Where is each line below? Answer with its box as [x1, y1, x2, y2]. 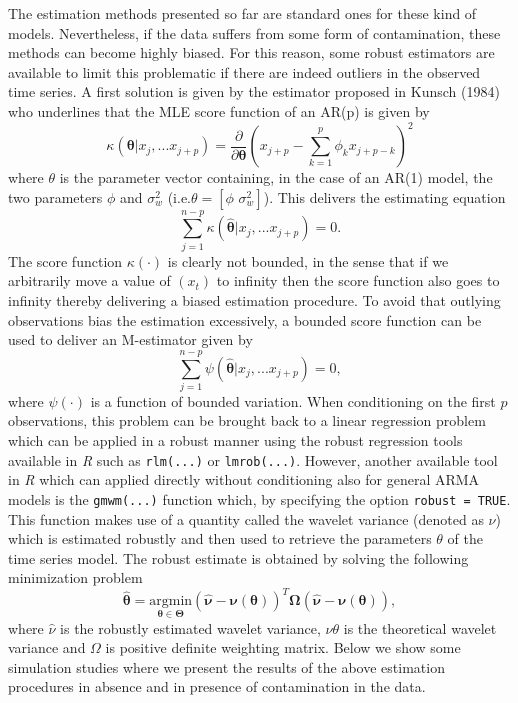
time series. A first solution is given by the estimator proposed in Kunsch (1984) [8, 81, 500, 102]
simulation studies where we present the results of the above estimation [8, 656, 445, 677]
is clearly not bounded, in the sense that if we [167, 250, 449, 271]
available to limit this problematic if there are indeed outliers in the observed [8, 61, 481, 82]
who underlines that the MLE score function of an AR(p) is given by [8, 100, 430, 121]
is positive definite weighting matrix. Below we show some [105, 637, 461, 658]
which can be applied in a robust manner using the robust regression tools [8, 430, 463, 451]
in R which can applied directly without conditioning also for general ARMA [8, 469, 480, 490]
